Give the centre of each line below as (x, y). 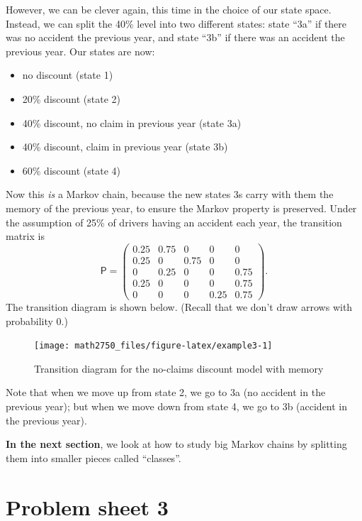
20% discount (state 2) (71, 98)
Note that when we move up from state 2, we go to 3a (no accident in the (166, 392)
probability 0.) (37, 320)
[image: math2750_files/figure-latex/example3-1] (153, 346)
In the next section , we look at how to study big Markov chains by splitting (176, 444)
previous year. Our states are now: (80, 51)
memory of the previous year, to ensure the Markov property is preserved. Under (181, 208)
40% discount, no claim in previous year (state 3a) (132, 122)
